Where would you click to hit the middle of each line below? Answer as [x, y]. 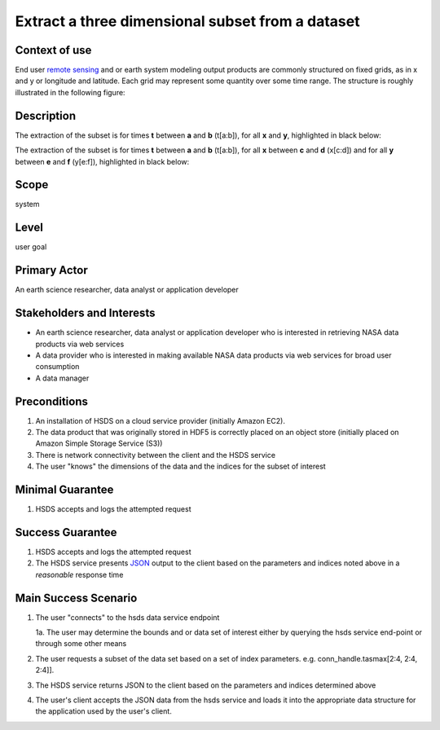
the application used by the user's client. [104, 711]
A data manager [62, 378]
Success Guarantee [66, 532]
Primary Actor [52, 270]
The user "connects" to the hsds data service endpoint [128, 617]
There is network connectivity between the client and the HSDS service [156, 455]
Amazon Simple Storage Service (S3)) [99, 443]
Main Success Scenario [76, 598]
